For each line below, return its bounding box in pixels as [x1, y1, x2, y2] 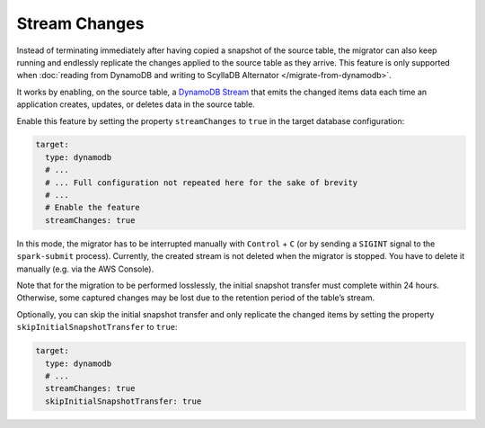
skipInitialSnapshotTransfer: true [45, 396, 202, 406]
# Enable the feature [45, 202, 141, 213]
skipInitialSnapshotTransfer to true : [16, 322, 179, 333]
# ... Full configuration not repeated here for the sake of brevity [45, 177, 358, 188]
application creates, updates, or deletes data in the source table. [16, 99, 255, 110]
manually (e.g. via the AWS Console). [16, 263, 154, 274]
